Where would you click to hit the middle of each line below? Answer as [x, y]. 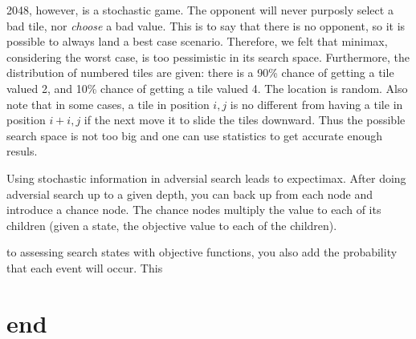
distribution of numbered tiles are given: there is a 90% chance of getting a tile [200, 73]
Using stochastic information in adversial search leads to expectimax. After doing [206, 178]
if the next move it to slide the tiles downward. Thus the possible [245, 120]
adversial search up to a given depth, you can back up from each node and [190, 194]
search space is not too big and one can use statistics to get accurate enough [194, 135]
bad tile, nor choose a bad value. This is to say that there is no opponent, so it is [206, 25]
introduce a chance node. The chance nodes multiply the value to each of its [194, 210]
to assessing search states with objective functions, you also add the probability [202, 252]
